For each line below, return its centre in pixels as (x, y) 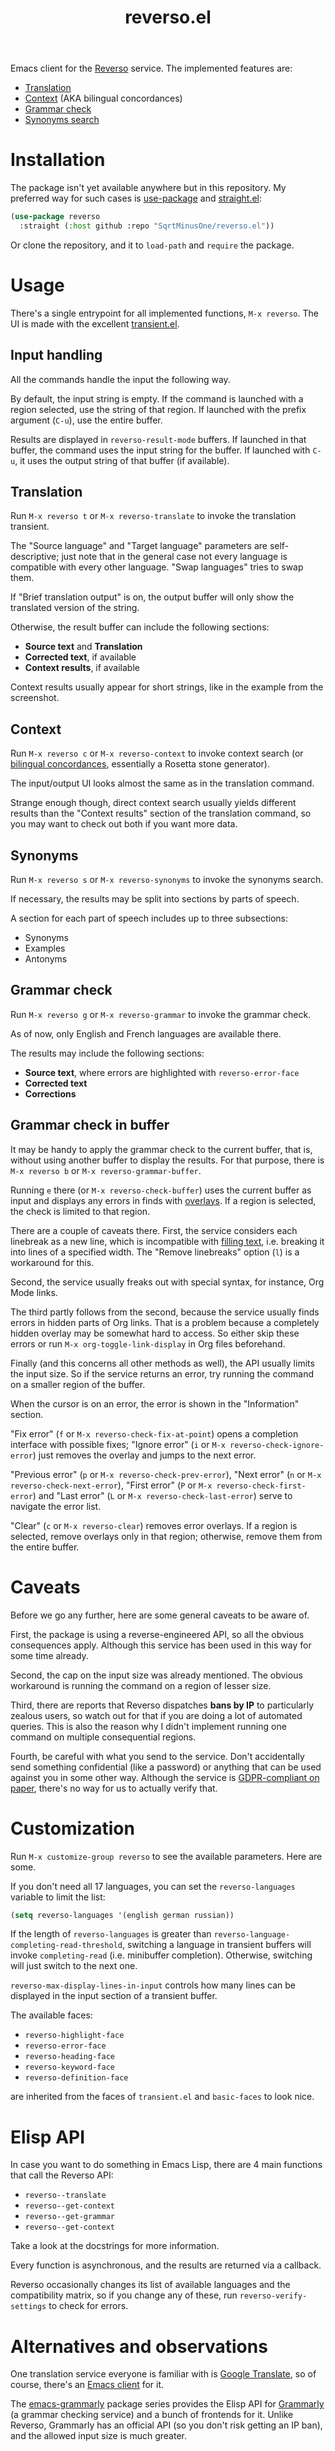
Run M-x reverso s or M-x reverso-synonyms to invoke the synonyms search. (167, 880)
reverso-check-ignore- (277, 1445)
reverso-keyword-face (69, 2067)
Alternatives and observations (139, 2346)
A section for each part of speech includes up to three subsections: (149, 918)
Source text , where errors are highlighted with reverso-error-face (162, 1072)
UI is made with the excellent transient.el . (95, 323)
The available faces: (51, 2015)
